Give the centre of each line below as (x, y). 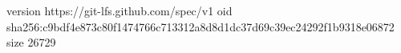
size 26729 (31, 42)
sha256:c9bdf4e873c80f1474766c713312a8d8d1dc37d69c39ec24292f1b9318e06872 (200, 26)
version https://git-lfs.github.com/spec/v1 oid (119, 10)
